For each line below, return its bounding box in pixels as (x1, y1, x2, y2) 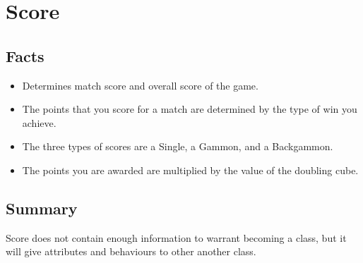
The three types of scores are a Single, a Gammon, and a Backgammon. (22, 139, 333, 154)
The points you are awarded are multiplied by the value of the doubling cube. (22, 162, 359, 177)
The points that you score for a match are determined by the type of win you (22, 102, 357, 116)
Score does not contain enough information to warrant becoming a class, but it (6, 230, 347, 245)
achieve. (22, 115, 56, 130)
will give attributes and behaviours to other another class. (6, 244, 256, 259)
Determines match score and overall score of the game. (22, 78, 258, 92)
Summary (6, 197, 78, 219)
